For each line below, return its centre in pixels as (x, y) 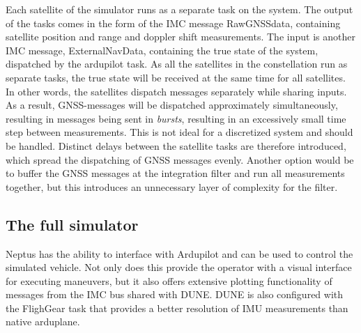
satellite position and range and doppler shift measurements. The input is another (180, 37)
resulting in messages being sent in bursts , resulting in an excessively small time (176, 118)
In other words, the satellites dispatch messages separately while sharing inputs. (176, 91)
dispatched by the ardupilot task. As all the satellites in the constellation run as (177, 64)
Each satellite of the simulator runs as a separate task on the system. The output (179, 9)
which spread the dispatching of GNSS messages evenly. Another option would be (180, 159)
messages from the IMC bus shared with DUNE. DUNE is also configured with (175, 294)
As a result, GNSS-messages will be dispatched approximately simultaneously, (172, 105)
